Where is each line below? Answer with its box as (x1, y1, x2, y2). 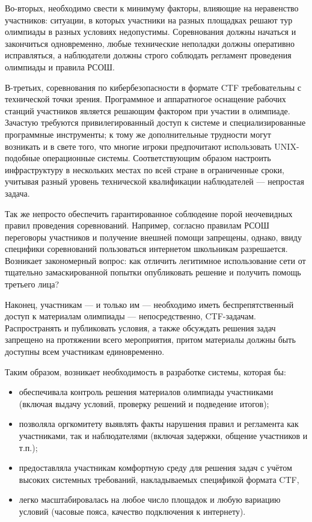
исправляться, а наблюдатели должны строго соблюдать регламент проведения (5, 49, 292, 61)
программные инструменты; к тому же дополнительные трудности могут (5, 127, 271, 140)
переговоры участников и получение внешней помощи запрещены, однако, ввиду (5, 230, 302, 243)
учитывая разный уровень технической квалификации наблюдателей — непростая (5, 175, 304, 188)
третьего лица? (5, 278, 60, 290)
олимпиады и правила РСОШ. (5, 60, 115, 73)
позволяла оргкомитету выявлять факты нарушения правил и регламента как (19, 417, 299, 430)
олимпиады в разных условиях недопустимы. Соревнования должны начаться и (5, 25, 296, 38)
